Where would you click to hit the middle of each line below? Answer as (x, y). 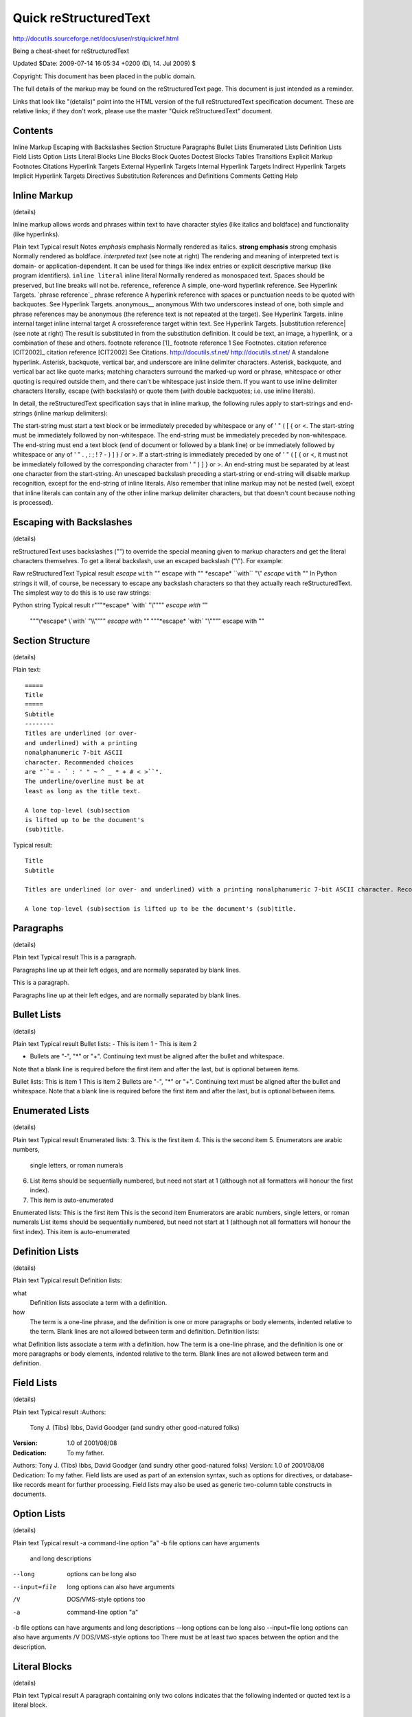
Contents (33, 130)
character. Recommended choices (79, 762)
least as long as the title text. (83, 791)
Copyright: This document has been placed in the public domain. (104, 76)
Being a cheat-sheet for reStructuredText (71, 51)
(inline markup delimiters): (70, 413)
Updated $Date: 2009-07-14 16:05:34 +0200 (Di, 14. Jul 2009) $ (104, 64)
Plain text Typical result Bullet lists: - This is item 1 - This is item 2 (105, 1043)
